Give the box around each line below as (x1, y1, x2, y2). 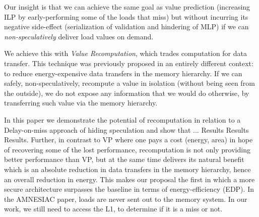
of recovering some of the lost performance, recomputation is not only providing (4, 144, 250, 154)
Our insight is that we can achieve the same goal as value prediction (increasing (4, 2, 250, 12)
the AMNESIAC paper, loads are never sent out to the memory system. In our (4, 193, 247, 204)
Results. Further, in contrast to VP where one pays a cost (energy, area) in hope (4, 134, 253, 145)
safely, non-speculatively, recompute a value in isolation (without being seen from (4, 78, 255, 88)
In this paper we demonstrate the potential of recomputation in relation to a (4, 114, 241, 125)
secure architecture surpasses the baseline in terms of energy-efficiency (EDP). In (4, 184, 254, 194)
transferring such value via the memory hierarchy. (4, 97, 158, 108)
